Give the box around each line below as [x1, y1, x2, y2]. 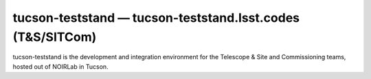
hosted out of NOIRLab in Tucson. [12, 62, 109, 71]
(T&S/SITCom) [12, 29, 97, 44]
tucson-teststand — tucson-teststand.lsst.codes [12, 10, 300, 25]
